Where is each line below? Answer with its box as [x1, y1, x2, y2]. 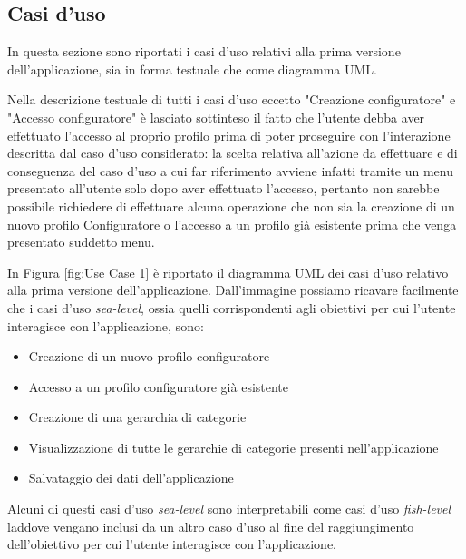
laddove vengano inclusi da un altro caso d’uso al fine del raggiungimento [7, 516, 414, 535]
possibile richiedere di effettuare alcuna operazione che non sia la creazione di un [7, 196, 455, 215]
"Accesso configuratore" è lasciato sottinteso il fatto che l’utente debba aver [7, 107, 425, 126]
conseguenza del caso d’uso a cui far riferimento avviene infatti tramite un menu [7, 161, 453, 180]
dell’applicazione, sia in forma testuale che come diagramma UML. [7, 59, 377, 78]
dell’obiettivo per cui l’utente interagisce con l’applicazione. [7, 534, 337, 554]
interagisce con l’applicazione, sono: [7, 316, 204, 335]
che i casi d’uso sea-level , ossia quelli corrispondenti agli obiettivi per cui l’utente [7, 298, 456, 317]
